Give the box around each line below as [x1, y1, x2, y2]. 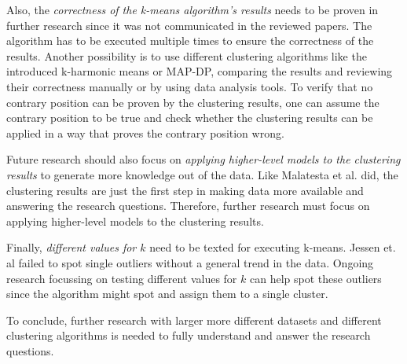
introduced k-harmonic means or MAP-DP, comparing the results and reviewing [6, 63, 393, 79]
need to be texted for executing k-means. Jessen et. [149, 239, 396, 256]
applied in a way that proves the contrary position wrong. [6, 124, 284, 141]
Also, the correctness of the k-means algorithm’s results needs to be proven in [6, 2, 379, 17]
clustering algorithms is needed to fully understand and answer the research [6, 327, 371, 344]
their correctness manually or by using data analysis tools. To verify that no [6, 78, 373, 94]
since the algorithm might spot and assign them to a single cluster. [6, 285, 328, 302]
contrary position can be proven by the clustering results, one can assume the [6, 94, 379, 110]
